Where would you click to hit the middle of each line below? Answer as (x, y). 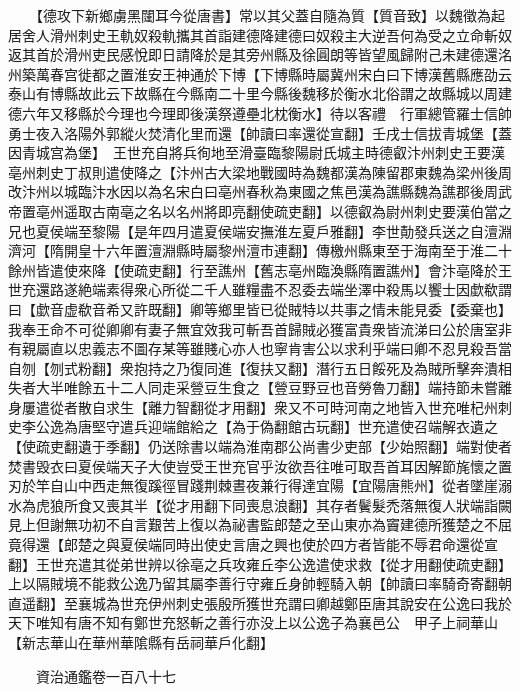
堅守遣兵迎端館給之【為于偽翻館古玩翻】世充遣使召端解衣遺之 (294, 426)
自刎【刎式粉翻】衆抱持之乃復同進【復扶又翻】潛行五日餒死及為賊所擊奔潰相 (260, 367)
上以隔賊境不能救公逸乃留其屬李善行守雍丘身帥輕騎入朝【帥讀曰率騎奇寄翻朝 (260, 583)
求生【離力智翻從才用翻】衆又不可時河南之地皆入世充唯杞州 (301, 406)
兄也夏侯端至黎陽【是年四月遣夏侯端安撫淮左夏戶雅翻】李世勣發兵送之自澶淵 (260, 230)
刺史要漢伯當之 (462, 210)
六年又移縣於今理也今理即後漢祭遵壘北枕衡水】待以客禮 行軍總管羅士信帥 (266, 112)
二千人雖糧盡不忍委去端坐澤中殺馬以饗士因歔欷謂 (350, 289)
